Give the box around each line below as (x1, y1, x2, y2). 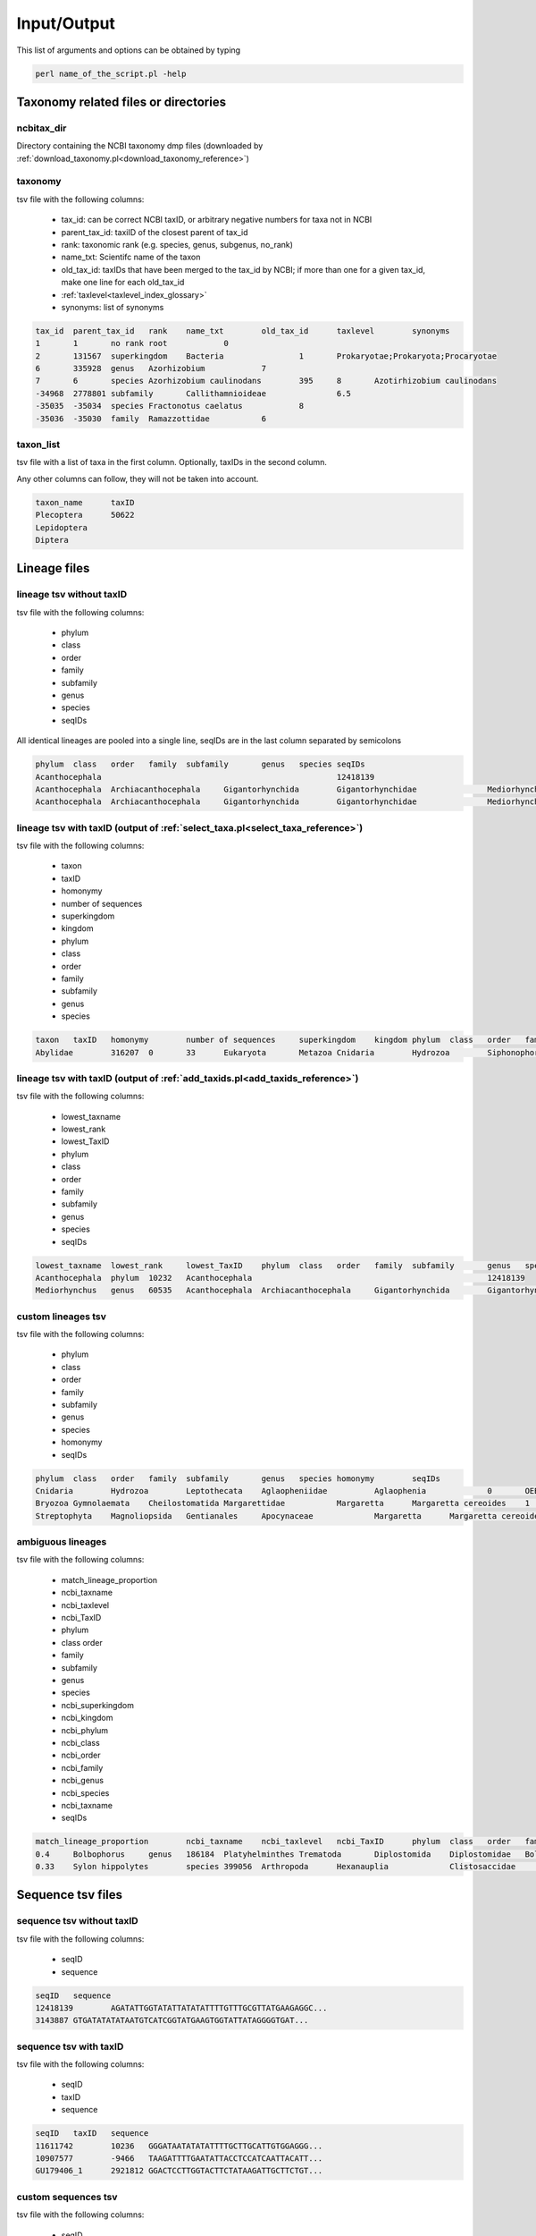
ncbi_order (61, 1749, 102, 1761)
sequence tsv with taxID (16, 2040, 124, 2053)
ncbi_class (61, 1737, 100, 1748)
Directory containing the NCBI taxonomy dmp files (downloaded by (16, 140, 264, 151)
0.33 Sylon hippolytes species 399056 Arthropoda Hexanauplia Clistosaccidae (35, 1861, 516, 1872)
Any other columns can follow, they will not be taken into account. (16, 473, 259, 484)
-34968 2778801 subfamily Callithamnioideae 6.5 (35, 388, 352, 398)
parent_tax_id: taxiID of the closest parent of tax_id (61, 226, 249, 237)
